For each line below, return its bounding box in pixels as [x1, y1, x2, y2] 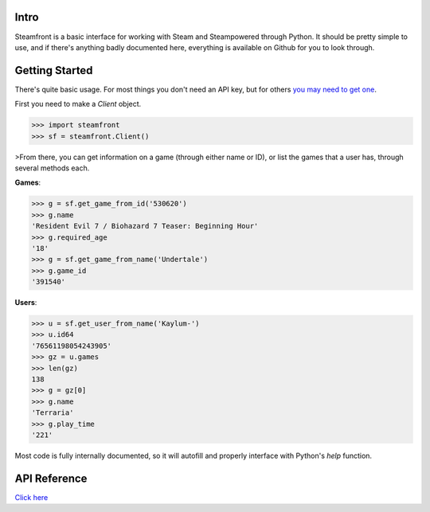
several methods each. [14, 163, 90, 173]
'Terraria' [31, 408, 74, 417]
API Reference [14, 471, 88, 485]
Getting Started [14, 64, 93, 77]
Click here [14, 492, 49, 502]
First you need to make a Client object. [14, 100, 142, 109]
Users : [14, 298, 37, 307]
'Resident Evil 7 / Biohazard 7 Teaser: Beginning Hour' [31, 221, 259, 231]
